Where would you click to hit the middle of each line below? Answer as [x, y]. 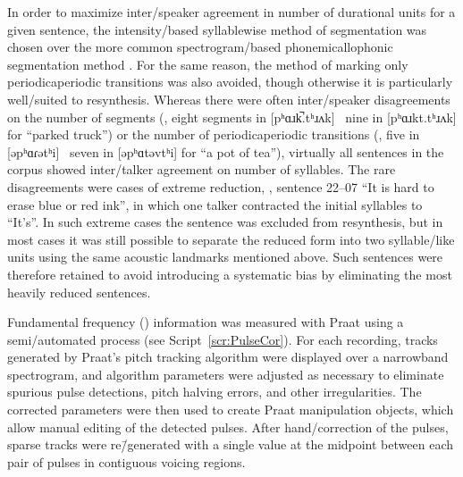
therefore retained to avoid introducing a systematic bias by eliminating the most [230, 274]
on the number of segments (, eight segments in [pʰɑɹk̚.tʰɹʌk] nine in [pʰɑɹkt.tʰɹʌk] [232, 117]
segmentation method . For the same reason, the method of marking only [208, 64]
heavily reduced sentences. [79, 292]
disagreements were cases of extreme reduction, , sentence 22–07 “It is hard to [221, 186]
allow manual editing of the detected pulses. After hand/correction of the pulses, [228, 427]
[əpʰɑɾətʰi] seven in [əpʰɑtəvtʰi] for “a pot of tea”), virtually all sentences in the [226, 151]
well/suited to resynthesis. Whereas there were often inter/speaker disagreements [229, 99]
